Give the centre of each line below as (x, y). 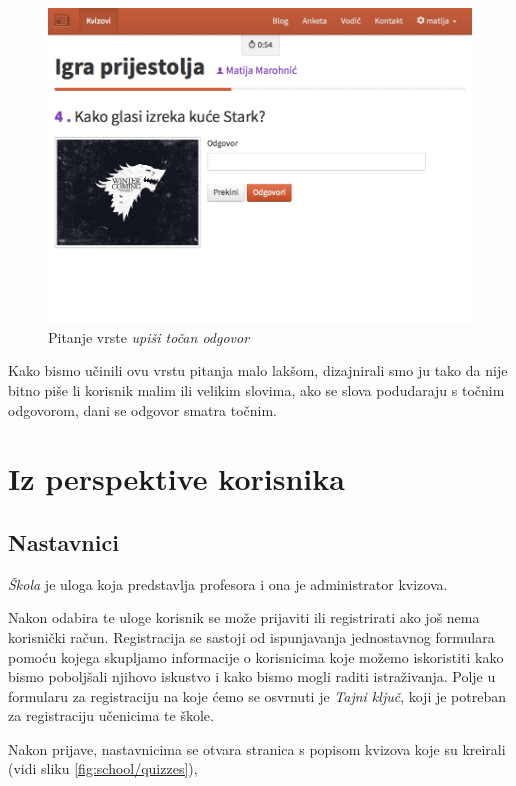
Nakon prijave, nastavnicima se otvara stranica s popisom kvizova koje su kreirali (257, 748)
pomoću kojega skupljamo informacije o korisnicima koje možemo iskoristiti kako (256, 656)
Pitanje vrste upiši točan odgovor (149, 336)
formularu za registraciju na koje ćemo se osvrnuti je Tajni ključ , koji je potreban (257, 695)
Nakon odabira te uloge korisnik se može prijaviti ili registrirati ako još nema (244, 617)
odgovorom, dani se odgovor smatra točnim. (142, 409)
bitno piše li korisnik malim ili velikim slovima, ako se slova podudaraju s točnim (256, 389)
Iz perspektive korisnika (176, 478)
